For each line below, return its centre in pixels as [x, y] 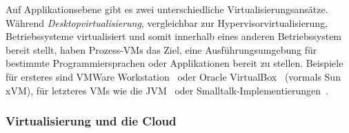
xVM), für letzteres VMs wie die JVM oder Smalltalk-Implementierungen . [167, 90]
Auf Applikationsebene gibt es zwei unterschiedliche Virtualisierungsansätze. [167, 9]
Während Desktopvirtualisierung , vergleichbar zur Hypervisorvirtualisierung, [167, 22]
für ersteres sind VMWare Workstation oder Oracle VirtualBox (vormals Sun [173, 76]
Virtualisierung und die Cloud [91, 121]
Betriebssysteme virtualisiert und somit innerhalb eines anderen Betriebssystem [174, 36]
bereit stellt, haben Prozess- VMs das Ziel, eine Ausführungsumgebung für [161, 49]
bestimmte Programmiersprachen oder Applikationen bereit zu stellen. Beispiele [174, 63]
